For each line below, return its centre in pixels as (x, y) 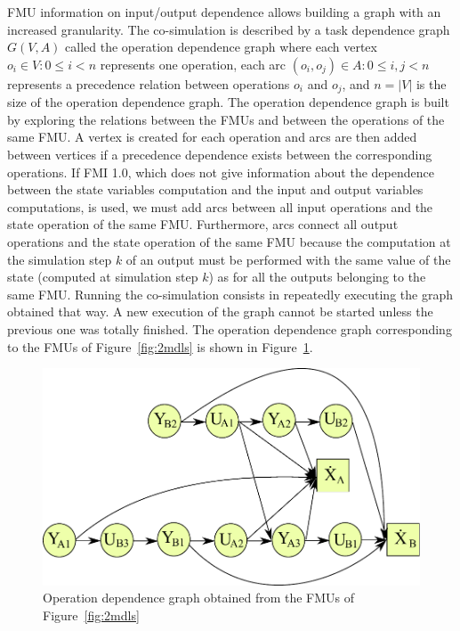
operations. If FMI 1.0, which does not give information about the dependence (221, 172)
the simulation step (60, 259)
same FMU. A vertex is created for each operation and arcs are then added (212, 137)
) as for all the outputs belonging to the (317, 277)
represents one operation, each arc (193, 64)
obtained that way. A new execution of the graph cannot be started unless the (220, 311)
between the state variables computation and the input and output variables (215, 189)
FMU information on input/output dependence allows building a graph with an (224, 12)
